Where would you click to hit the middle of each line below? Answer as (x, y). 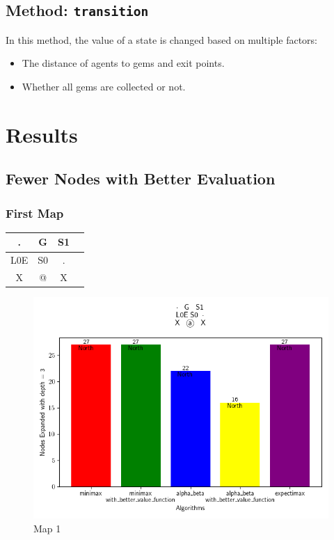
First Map (35, 213)
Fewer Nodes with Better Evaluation (141, 178)
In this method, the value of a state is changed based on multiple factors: (162, 39)
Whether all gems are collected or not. (104, 86)
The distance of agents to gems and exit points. (123, 63)
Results (42, 134)
